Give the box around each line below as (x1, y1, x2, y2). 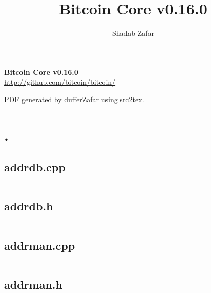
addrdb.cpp (4, 159, 66, 175)
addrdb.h (4, 198, 53, 214)
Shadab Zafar (112, 28, 155, 38)
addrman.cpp (4, 237, 75, 253)
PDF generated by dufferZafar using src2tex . (4, 93, 144, 104)
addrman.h (4, 276, 62, 292)
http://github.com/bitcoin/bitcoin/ (4, 76, 116, 87)
